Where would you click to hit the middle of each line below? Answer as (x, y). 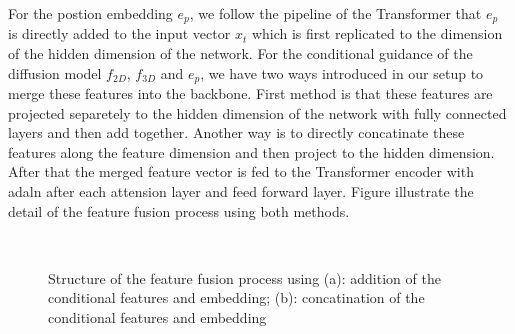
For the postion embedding (90, 13)
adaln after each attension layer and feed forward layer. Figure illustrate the (241, 191)
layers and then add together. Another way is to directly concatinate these (236, 132)
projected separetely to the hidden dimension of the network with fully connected (257, 112)
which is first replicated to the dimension (377, 33)
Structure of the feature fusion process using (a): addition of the (244, 277)
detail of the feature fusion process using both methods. (179, 210)
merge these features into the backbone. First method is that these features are (250, 93)
